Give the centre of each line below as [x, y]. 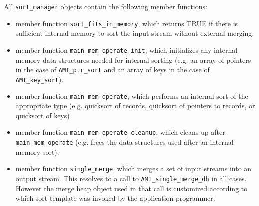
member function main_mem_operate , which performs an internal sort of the [132, 96]
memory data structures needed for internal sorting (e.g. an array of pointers [133, 59]
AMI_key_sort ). [40, 79]
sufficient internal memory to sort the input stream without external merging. [135, 33]
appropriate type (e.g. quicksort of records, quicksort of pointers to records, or [135, 106]
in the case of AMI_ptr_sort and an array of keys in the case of [113, 69]
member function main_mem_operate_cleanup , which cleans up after [120, 132]
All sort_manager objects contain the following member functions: [106, 6]
